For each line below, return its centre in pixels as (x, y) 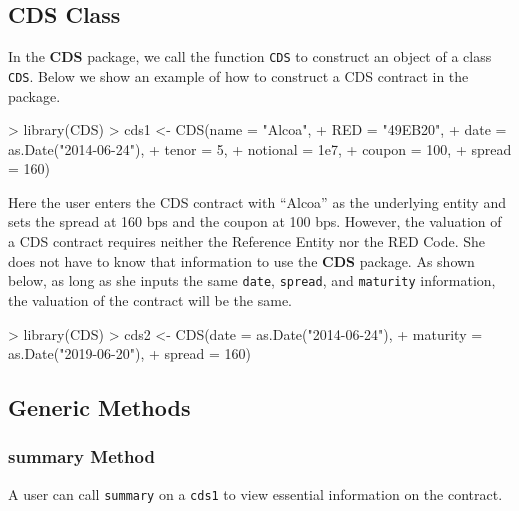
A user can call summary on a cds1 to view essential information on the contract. (255, 493)
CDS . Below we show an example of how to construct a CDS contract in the (238, 75)
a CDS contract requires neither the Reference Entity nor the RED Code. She (247, 241)
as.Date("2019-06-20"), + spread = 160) (130, 353)
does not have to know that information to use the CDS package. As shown (241, 260)
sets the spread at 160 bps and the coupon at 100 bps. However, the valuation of (255, 221)
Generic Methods (99, 407)
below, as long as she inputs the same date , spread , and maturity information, (252, 280)
